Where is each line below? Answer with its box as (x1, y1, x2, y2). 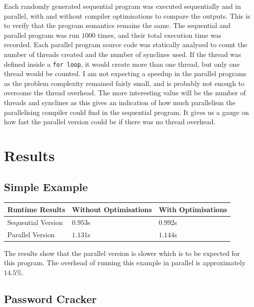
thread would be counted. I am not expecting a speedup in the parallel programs (4, 68, 247, 79)
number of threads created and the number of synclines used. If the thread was (4, 49, 241, 59)
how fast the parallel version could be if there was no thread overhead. (4, 116, 216, 127)
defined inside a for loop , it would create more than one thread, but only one (4, 58, 240, 69)
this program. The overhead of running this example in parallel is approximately (4, 257, 246, 268)
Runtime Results (7, 204, 65, 214)
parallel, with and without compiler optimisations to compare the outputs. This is (4, 10, 251, 21)
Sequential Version (7, 217, 63, 227)
